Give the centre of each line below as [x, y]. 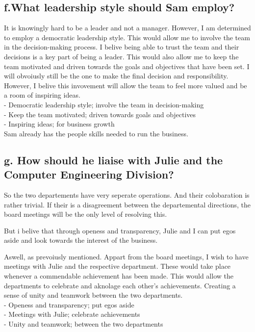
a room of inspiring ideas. [42, 95]
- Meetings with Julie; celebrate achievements [72, 314]
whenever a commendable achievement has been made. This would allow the [119, 276]
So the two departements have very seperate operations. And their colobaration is [127, 194]
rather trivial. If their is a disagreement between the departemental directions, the [127, 204]
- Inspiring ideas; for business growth [59, 124]
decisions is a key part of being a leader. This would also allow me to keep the [121, 56]
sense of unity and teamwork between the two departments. [93, 295]
